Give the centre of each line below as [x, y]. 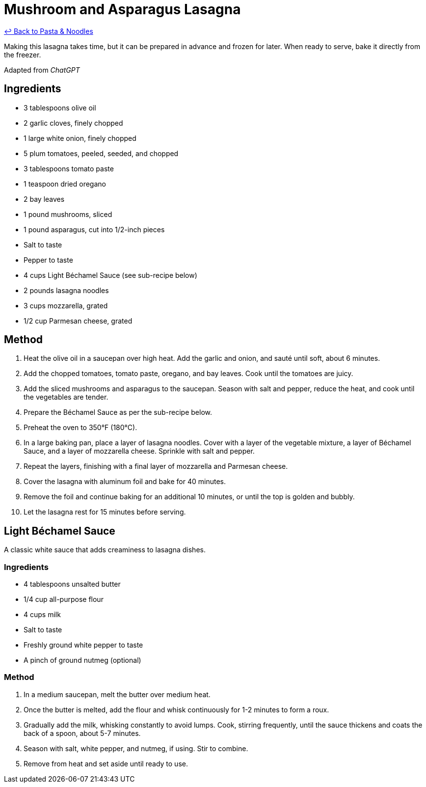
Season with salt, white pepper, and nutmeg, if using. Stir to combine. [136, 748]
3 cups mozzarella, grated [66, 305]
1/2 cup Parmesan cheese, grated [78, 321]
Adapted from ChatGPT [42, 70]
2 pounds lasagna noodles [66, 290]
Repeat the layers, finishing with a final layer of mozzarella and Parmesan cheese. [156, 466]
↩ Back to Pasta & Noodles [49, 31]
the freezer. [23, 54]
